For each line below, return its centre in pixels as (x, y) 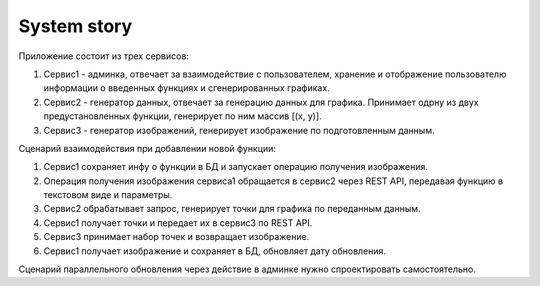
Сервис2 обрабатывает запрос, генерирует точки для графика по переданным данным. (232, 209)
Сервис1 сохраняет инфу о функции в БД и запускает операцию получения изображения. (236, 167)
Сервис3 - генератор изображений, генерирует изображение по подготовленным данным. (239, 130)
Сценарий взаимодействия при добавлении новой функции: (147, 148)
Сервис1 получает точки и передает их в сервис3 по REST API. (178, 222)
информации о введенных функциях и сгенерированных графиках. (186, 88)
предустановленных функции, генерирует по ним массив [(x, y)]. (182, 116)
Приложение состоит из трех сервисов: (104, 56)
